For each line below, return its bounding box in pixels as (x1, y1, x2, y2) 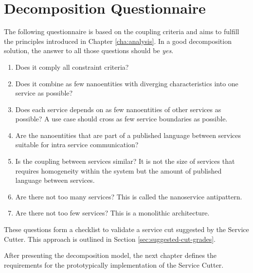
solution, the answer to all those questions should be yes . (4, 45, 174, 56)
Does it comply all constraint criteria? (15, 61, 129, 72)
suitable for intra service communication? (15, 139, 139, 150)
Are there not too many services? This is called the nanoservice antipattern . (15, 191, 242, 201)
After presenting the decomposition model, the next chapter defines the (4, 250, 217, 260)
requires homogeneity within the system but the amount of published (15, 165, 222, 175)
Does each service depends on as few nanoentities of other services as (15, 104, 221, 114)
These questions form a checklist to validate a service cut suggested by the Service (4, 224, 249, 234)
